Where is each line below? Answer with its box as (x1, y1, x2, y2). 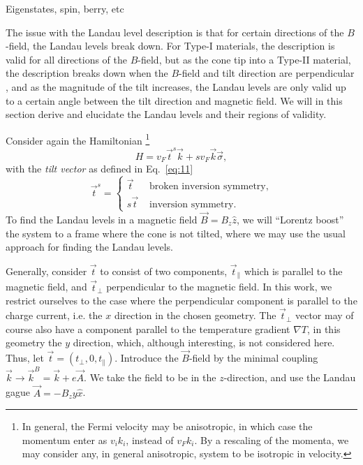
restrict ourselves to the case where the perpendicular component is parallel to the (6, 293, 357, 308)
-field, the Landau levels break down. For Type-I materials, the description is (6, 38, 335, 53)
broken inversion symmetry (149, 182, 266, 192)
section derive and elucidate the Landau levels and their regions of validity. (6, 107, 327, 121)
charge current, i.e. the (6, 308, 103, 323)
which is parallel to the (244, 263, 343, 278)
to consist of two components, (100, 263, 228, 278)
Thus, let (6, 350, 44, 365)
